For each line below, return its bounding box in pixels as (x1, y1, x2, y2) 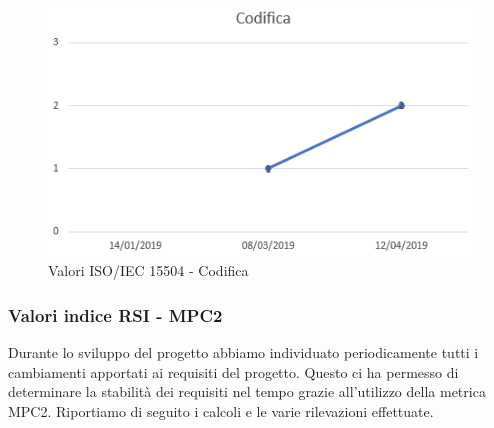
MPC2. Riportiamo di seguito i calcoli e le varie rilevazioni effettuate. (8, 400, 434, 421)
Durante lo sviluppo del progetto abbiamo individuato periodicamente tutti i (8, 342, 479, 363)
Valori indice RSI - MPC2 (8, 302, 223, 327)
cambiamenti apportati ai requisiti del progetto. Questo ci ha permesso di (8, 361, 459, 382)
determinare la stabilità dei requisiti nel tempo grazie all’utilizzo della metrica (8, 381, 486, 402)
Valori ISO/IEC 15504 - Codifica (48, 260, 249, 281)
